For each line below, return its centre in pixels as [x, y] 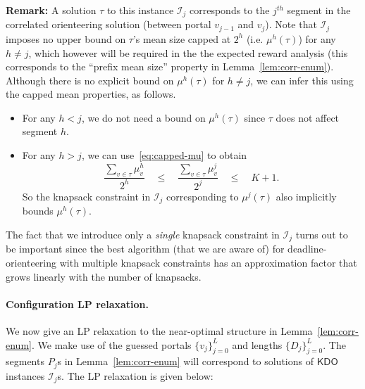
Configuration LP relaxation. [77, 304]
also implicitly [306, 196]
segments [25, 361]
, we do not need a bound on [143, 117]
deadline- [307, 249]
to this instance [140, 10]
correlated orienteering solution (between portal [109, 24]
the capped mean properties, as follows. [91, 94]
